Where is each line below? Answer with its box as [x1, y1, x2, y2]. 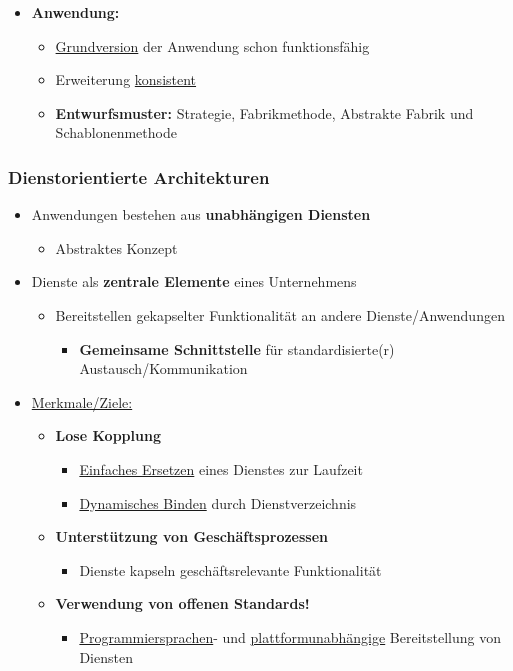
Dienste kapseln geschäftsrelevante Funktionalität [79, 559, 382, 580]
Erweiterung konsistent [55, 69, 197, 90]
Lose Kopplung [55, 425, 161, 446]
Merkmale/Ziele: [31, 391, 133, 412]
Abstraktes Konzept [55, 237, 178, 258]
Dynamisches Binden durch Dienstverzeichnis [79, 492, 357, 513]
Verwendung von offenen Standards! [55, 593, 310, 614]
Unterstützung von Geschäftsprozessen [55, 526, 329, 547]
